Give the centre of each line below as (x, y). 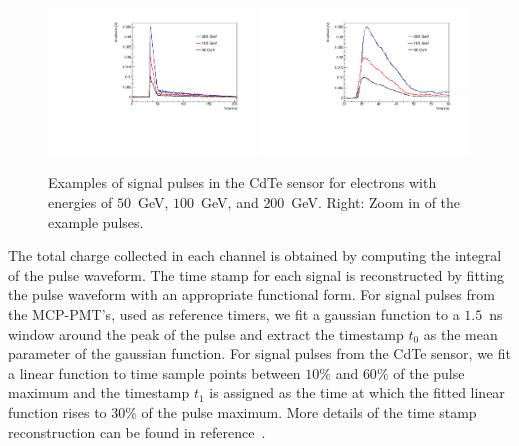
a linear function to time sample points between (154, 372)
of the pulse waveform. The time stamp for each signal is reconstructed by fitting (256, 274)
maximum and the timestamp (99, 392)
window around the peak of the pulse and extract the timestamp (206, 333)
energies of (80, 202)
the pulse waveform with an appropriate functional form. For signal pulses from (251, 294)
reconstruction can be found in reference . (137, 431)
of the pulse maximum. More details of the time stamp (309, 411)
